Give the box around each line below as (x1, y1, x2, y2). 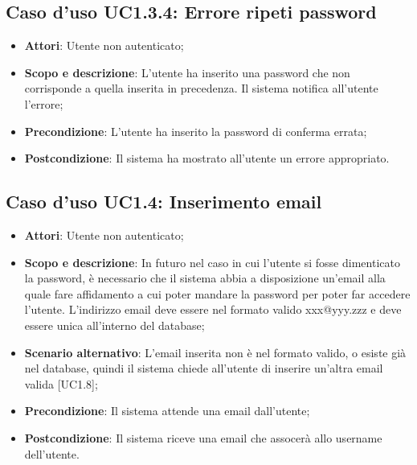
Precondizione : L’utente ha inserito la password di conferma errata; (24, 122, 367, 139)
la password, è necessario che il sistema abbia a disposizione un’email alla (24, 270, 386, 286)
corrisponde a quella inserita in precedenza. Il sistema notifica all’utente (24, 80, 378, 97)
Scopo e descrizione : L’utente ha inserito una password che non (24, 64, 350, 80)
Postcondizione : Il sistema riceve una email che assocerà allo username (24, 429, 382, 446)
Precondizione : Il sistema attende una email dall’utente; (24, 402, 310, 419)
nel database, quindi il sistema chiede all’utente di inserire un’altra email (24, 360, 383, 377)
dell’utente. (24, 445, 80, 462)
